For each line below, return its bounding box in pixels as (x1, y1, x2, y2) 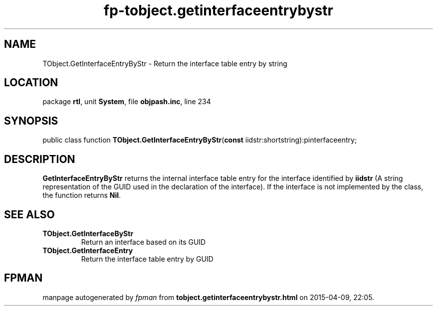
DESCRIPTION (4, 153, 75, 165)
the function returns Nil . (42, 191, 121, 200)
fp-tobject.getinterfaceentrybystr (104, 2, 333, 19)
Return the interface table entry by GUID (81, 254, 214, 263)
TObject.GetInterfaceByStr (42, 229, 134, 238)
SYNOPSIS (4, 114, 58, 127)
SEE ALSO (4, 208, 55, 221)
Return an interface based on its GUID (81, 237, 206, 246)
